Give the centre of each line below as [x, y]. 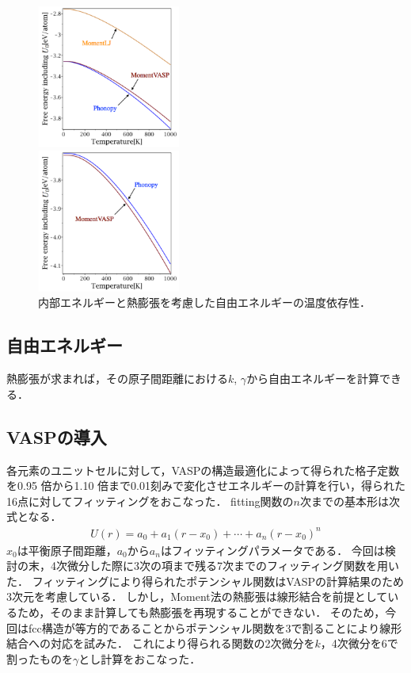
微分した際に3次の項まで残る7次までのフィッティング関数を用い [233, 566]
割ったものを [40, 658]
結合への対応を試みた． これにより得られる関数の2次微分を [161, 643]
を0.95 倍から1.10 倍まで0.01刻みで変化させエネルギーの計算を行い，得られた [206, 486]
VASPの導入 [57, 436]
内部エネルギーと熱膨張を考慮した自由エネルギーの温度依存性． [204, 302]
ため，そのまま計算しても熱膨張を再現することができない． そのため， [201, 612]
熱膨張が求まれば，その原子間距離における [117, 379]
